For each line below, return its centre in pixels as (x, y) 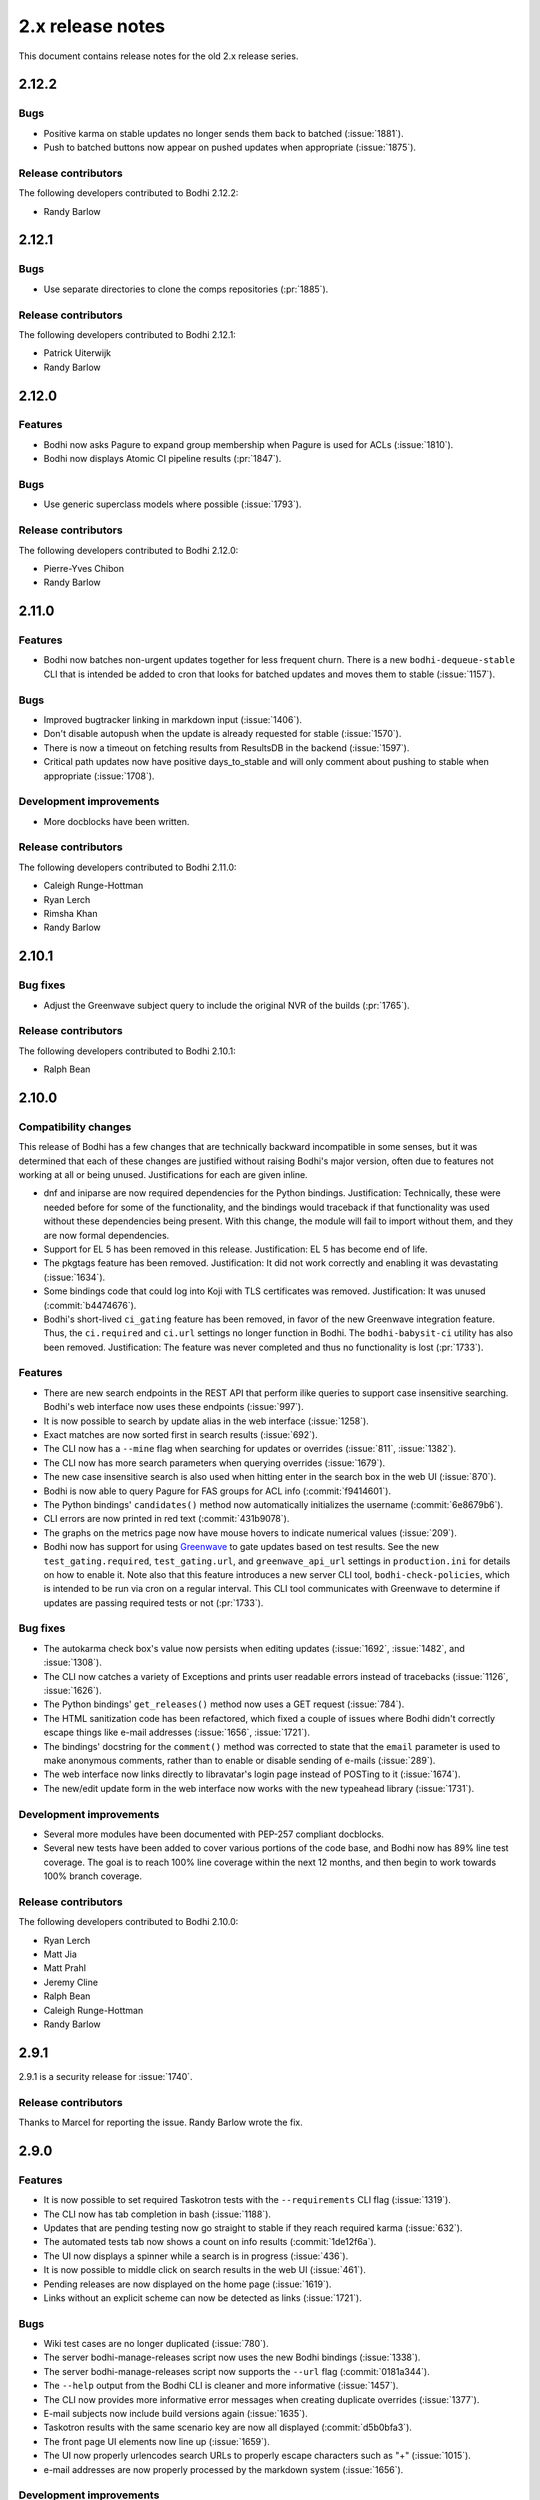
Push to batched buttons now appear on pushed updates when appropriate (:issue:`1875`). (230, 147)
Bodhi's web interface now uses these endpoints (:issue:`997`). (173, 1407)
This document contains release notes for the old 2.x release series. (158, 56)
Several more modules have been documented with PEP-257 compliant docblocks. (214, 1834)
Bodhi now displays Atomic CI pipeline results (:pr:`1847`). (162, 459)
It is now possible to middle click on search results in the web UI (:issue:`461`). (205, 2270)
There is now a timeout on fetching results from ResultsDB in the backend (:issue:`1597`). (226, 747)
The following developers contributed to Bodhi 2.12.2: (128, 193)
